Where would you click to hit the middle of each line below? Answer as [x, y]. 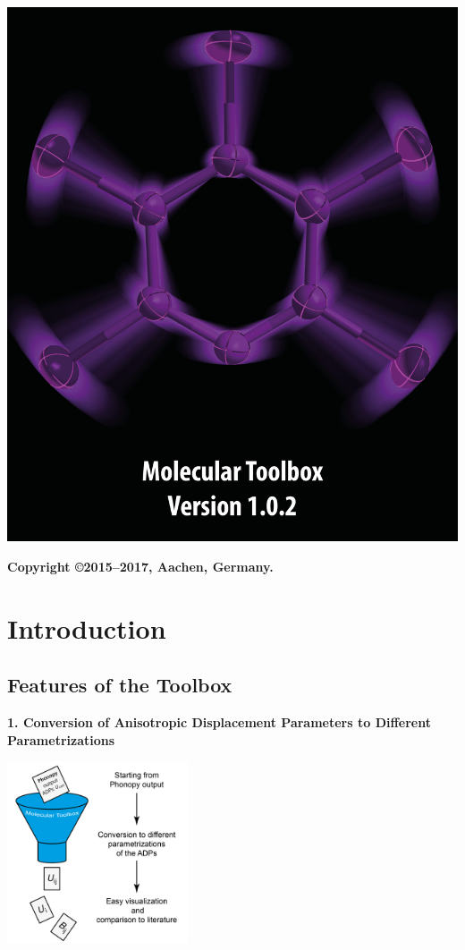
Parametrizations [61, 739]
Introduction [87, 628]
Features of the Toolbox [120, 685]
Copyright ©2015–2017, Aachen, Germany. [140, 566]
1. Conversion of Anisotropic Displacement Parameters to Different [219, 722]
